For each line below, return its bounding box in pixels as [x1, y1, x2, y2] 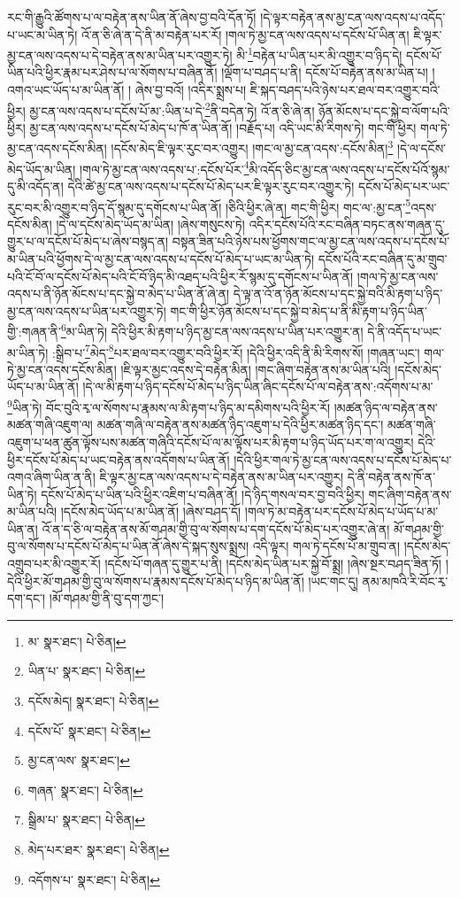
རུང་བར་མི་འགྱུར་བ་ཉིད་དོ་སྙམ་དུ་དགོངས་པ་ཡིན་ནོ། [7, 197, 222, 216]
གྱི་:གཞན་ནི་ [7, 322, 61, 341]
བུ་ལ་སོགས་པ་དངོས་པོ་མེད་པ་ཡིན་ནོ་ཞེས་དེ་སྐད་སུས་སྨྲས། [7, 537, 249, 555]
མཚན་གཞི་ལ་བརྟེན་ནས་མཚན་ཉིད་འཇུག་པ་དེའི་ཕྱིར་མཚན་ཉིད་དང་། [96, 415, 384, 434]
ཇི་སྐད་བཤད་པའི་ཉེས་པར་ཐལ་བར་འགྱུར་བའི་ [249, 81, 441, 99]
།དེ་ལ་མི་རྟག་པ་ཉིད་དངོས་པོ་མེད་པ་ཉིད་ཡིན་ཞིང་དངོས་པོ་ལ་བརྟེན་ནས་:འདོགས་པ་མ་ [82, 377, 433, 396]
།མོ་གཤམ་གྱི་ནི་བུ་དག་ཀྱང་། [49, 589, 165, 608]
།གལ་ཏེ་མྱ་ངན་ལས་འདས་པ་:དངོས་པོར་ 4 [80, 157, 249, 178]
